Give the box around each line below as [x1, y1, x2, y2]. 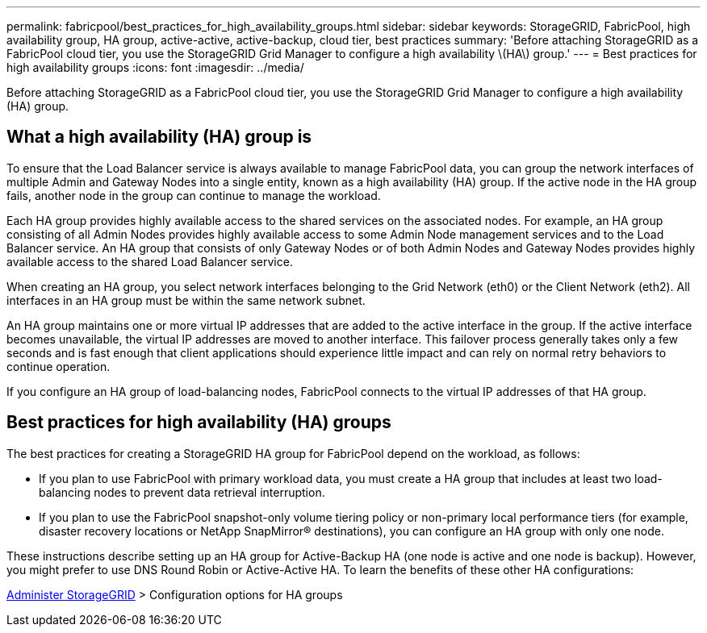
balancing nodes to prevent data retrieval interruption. [39, 485, 325, 499]
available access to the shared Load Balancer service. [6, 254, 293, 269]
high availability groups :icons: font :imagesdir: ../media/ [6, 60, 304, 74]
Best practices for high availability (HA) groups [6, 412, 391, 433]
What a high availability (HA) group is [6, 127, 312, 148]
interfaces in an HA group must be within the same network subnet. [6, 293, 366, 307]
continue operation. [6, 359, 111, 373]
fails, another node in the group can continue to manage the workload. [6, 188, 381, 202]
